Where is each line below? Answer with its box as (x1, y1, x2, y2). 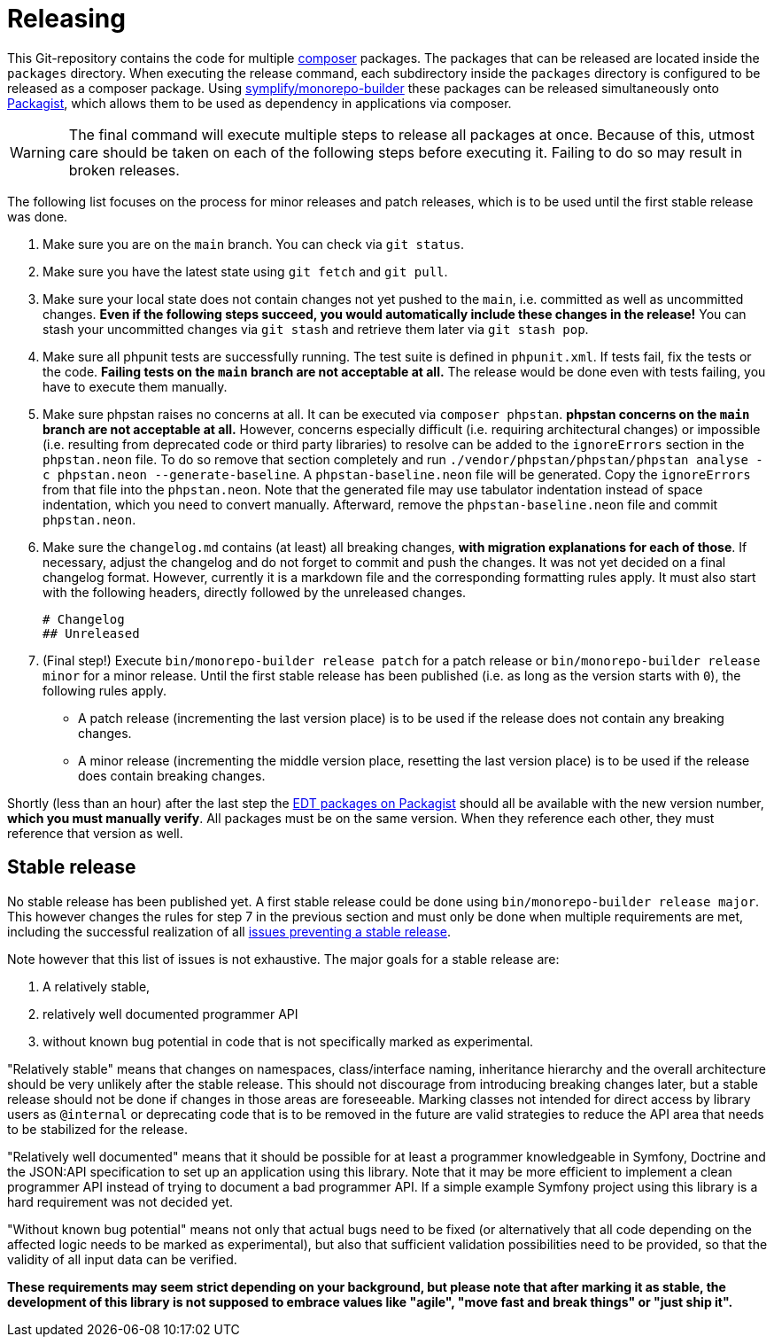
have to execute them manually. (43, 378, 228, 394)
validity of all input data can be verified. (7, 1251, 237, 1267)
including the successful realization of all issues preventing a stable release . (7, 923, 452, 939)
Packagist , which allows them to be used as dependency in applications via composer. (7, 95, 512, 111)
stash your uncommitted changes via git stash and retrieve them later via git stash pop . (43, 321, 589, 337)
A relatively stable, (43, 978, 151, 994)
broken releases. (68, 160, 180, 179)
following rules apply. (43, 682, 166, 698)
